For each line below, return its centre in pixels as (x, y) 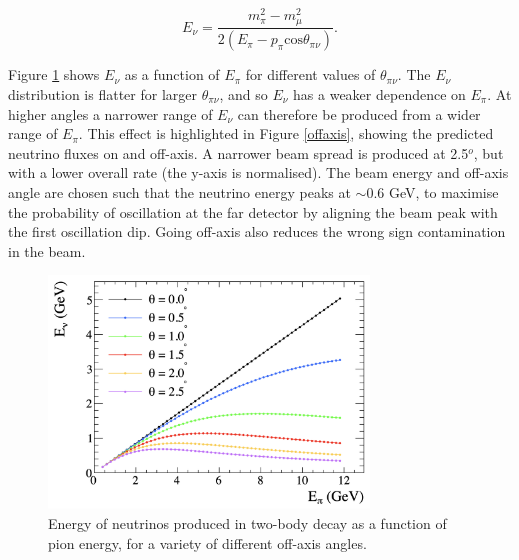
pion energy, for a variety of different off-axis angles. (207, 542)
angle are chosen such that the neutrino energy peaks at (179, 191)
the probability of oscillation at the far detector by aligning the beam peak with (253, 211)
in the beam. (47, 250)
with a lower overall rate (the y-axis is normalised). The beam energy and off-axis (258, 172)
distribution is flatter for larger (102, 94)
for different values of (310, 74)
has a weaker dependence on (379, 94)
